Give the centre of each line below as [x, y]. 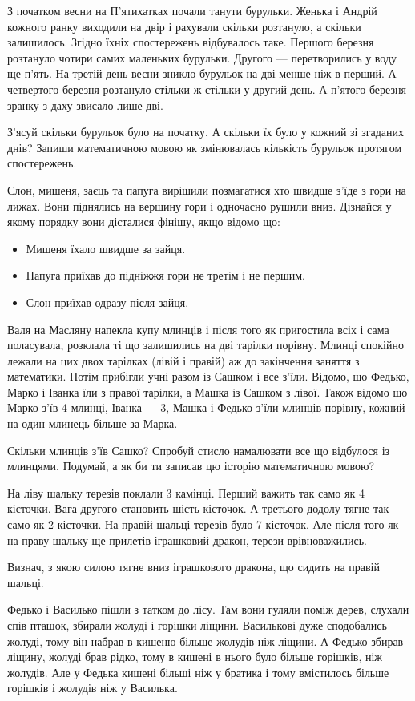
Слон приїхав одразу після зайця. [107, 302]
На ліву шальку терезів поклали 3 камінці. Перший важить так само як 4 [186, 492]
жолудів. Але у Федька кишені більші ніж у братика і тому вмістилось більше [198, 672]
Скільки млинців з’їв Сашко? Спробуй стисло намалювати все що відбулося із [199, 450]
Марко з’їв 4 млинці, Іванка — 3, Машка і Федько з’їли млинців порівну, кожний [206, 407]
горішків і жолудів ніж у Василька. [93, 688]
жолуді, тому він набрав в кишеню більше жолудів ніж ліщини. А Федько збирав [205, 641]
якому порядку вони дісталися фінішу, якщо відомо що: [144, 222]
